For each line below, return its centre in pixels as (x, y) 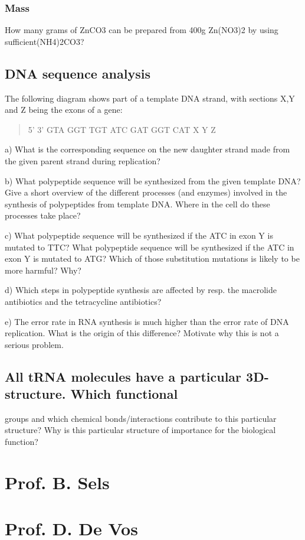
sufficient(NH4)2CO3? (45, 41)
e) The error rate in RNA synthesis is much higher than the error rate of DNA (147, 321)
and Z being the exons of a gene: (64, 110)
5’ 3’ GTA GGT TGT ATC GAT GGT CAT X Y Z (122, 129)
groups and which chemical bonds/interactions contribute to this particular (141, 418)
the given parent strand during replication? (83, 160)
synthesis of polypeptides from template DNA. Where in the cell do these (137, 204)
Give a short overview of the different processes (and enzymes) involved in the (146, 192)
